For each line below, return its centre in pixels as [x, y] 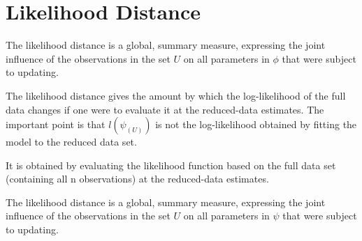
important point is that [56, 124]
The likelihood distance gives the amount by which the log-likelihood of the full [176, 95]
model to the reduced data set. [71, 142]
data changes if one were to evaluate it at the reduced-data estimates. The [165, 109]
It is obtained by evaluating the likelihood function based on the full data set [171, 165]
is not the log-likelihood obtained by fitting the [256, 124]
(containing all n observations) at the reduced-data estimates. [137, 179]
